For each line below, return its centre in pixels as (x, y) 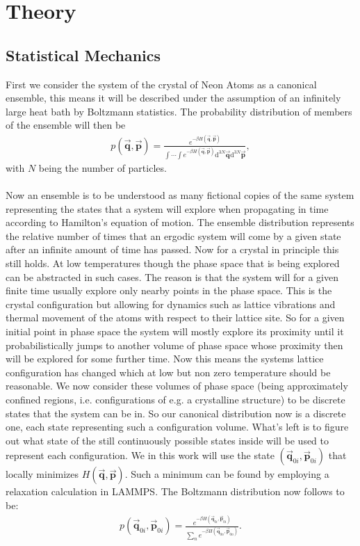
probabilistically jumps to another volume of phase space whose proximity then (174, 345)
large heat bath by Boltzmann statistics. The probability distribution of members (179, 111)
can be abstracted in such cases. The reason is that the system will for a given (172, 276)
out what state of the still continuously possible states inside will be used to (167, 440)
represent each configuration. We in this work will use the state (140, 455)
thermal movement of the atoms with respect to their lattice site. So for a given (175, 318)
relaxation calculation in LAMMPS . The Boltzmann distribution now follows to (175, 491)
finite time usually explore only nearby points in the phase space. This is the (169, 290)
